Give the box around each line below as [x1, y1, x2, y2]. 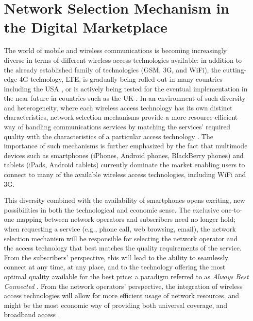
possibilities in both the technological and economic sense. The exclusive [4, 204, 219, 214]
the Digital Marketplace [4, 17, 168, 37]
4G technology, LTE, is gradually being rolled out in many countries [19, 74, 222, 84]
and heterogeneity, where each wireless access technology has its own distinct [4, 102, 233, 112]
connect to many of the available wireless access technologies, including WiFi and [4, 169, 246, 179]
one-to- [221, 204, 242, 214]
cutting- [223, 64, 247, 74]
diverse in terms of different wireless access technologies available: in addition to [4, 54, 242, 65]
